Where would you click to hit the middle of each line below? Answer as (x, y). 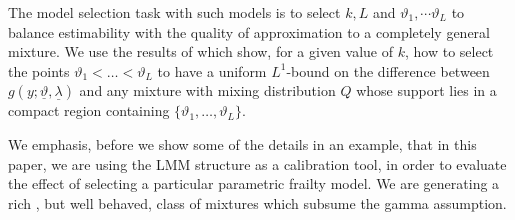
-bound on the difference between (388, 70)
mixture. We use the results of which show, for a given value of (201, 51)
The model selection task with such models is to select (174, 12)
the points (39, 70)
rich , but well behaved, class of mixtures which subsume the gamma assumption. (257, 202)
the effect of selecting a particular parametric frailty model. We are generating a (254, 183)
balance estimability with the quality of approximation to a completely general (249, 31)
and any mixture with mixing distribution (207, 90)
